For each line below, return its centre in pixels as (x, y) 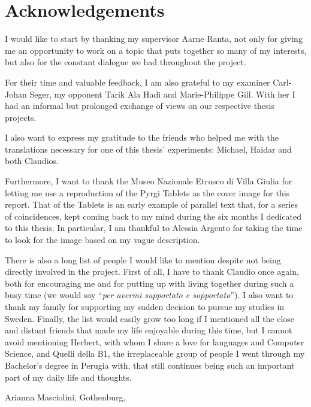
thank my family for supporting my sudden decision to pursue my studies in (145, 306)
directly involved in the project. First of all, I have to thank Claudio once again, (152, 271)
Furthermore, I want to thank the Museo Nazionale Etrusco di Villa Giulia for (149, 181)
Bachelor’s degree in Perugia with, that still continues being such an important (150, 365)
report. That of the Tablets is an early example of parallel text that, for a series (151, 204)
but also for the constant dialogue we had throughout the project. (126, 62)
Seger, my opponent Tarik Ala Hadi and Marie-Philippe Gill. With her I (162, 94)
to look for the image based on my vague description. (102, 240)
